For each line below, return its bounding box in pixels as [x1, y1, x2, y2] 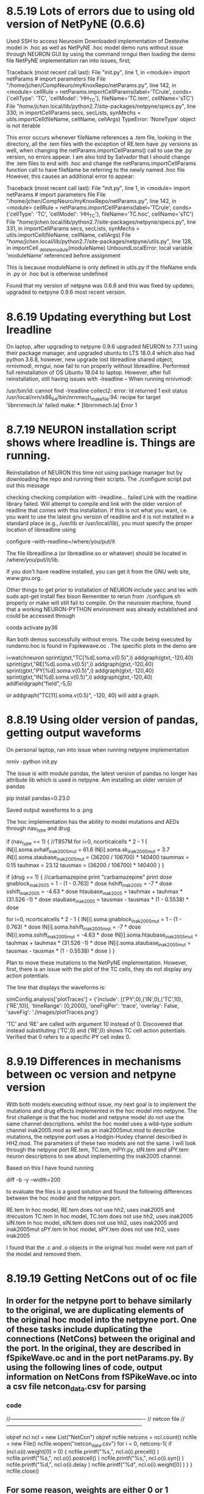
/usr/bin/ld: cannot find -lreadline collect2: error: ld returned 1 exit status [6, 387, 188, 394]
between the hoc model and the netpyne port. [6, 1194, 122, 1202]
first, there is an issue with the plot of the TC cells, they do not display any [6, 965, 192, 972]
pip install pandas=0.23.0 [6, 794, 70, 802]
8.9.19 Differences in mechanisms [6, 1054, 181, 1068]
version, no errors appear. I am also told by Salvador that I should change [6, 153, 191, 160]
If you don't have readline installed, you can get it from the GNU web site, [6, 568, 191, 575]
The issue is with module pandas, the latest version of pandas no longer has [6, 770, 198, 777]
